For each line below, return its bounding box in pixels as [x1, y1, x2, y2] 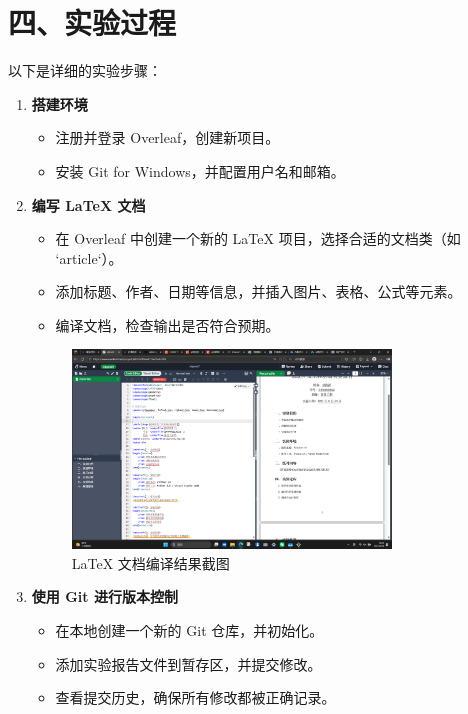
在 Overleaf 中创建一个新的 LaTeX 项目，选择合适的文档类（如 [55, 228, 461, 249]
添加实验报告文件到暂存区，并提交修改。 [55, 653, 322, 674]
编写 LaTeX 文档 [31, 194, 146, 215]
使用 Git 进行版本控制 [31, 586, 178, 607]
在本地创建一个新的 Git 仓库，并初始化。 [55, 620, 324, 641]
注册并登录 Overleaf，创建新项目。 [55, 127, 280, 148]
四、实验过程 [8, 2, 177, 43]
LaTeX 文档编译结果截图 [71, 552, 230, 573]
